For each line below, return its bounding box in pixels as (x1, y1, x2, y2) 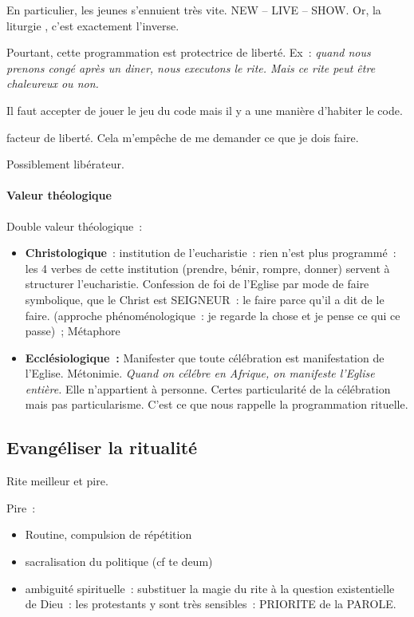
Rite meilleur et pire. (6, 473, 108, 489)
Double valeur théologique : (6, 217, 143, 234)
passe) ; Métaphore (25, 322, 120, 339)
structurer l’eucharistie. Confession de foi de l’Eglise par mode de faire (25, 275, 369, 292)
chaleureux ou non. (6, 75, 99, 92)
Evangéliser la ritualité (6, 435, 198, 460)
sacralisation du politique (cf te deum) (25, 553, 213, 570)
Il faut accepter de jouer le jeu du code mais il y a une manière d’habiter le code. (6, 101, 403, 118)
